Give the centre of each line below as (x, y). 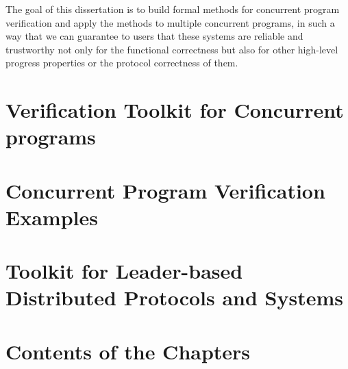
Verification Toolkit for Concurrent (175, 110)
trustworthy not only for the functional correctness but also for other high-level (172, 49)
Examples (52, 217)
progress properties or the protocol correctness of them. (122, 63)
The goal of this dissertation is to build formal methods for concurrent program (173, 9)
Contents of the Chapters (128, 351)
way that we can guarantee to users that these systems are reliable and (154, 36)
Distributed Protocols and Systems (174, 297)
